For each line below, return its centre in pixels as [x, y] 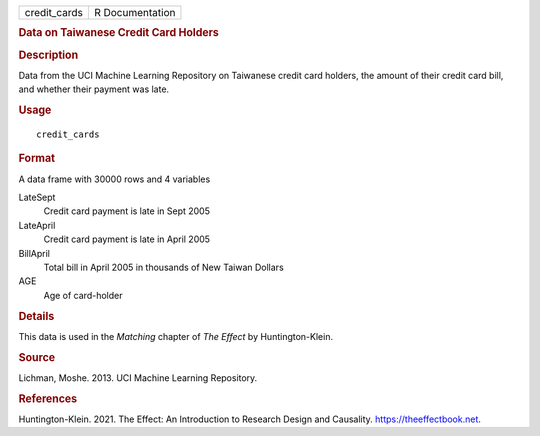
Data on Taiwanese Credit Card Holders [118, 33]
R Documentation [134, 12]
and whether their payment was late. [94, 89]
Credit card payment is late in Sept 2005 [126, 211]
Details [36, 316]
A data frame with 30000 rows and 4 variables [114, 179]
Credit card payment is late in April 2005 [126, 239]
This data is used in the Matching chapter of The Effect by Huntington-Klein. [176, 336]
